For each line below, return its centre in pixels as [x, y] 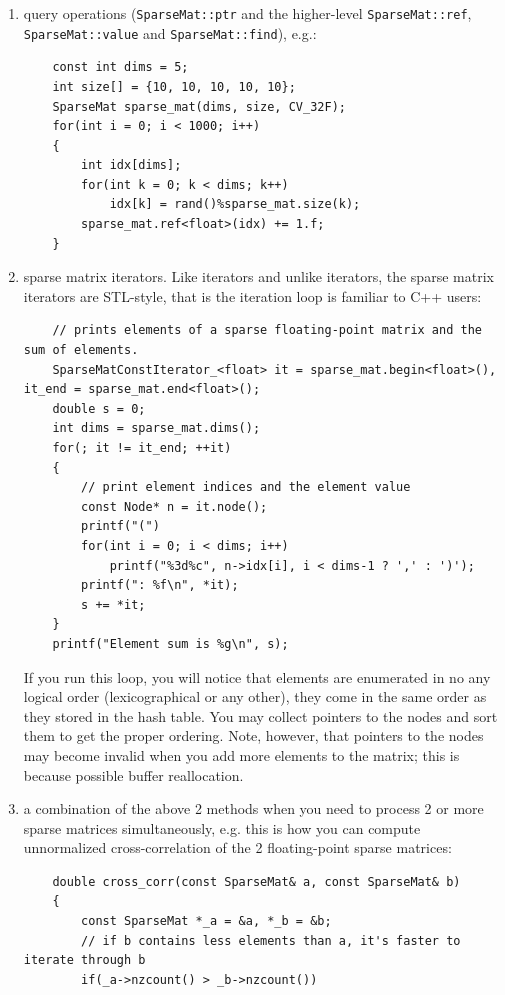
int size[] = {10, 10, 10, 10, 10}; [174, 86]
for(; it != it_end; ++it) [142, 448]
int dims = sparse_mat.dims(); [156, 428]
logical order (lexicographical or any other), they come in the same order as [255, 696]
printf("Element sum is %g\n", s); [170, 643]
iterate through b [84, 960]
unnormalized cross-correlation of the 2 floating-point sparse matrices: [237, 847]
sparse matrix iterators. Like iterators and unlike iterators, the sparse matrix [258, 276]
